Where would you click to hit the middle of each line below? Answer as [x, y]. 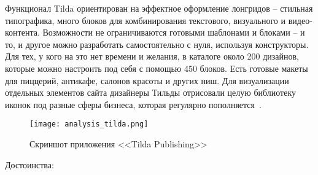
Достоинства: [29, 164]
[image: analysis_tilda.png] [89, 124]
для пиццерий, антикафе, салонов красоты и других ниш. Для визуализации [147, 80]
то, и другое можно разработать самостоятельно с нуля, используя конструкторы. [157, 44]
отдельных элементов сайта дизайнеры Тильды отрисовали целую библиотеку [151, 92]
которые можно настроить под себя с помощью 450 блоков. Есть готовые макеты [157, 68]
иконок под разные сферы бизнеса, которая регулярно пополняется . [133, 104]
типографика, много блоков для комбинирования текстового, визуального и [145, 20]
